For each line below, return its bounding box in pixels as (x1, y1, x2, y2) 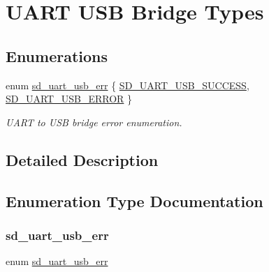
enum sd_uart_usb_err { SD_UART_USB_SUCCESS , (6, 77, 249, 92)
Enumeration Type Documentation (6, 190, 263, 211)
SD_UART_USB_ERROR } (6, 91, 133, 106)
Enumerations (6, 45, 108, 66)
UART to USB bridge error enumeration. (6, 114, 182, 129)
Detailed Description (6, 149, 159, 170)
